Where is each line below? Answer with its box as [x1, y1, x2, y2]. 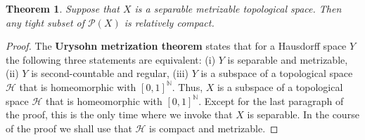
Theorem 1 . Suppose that [6, 1, 120, 15]
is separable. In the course [247, 107, 359, 122]
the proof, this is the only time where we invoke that [6, 107, 233, 122]
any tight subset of [6, 15, 84, 29]
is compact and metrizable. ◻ [149, 120, 278, 135]
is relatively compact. [124, 15, 214, 29]
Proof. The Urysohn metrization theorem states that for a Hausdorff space [6, 38, 347, 53]
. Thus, [172, 79, 203, 94]
